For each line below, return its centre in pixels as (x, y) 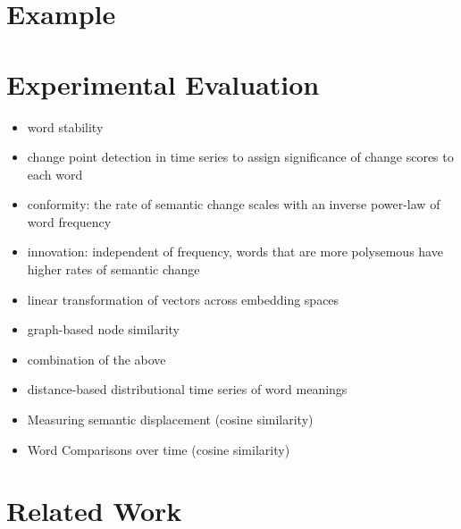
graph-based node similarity (103, 329)
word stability (65, 126)
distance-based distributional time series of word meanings (187, 389)
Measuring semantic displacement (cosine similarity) (170, 420)
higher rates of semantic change (113, 269)
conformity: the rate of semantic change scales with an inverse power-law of (234, 204)
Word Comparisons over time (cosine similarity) (159, 449)
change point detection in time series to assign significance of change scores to (240, 157)
